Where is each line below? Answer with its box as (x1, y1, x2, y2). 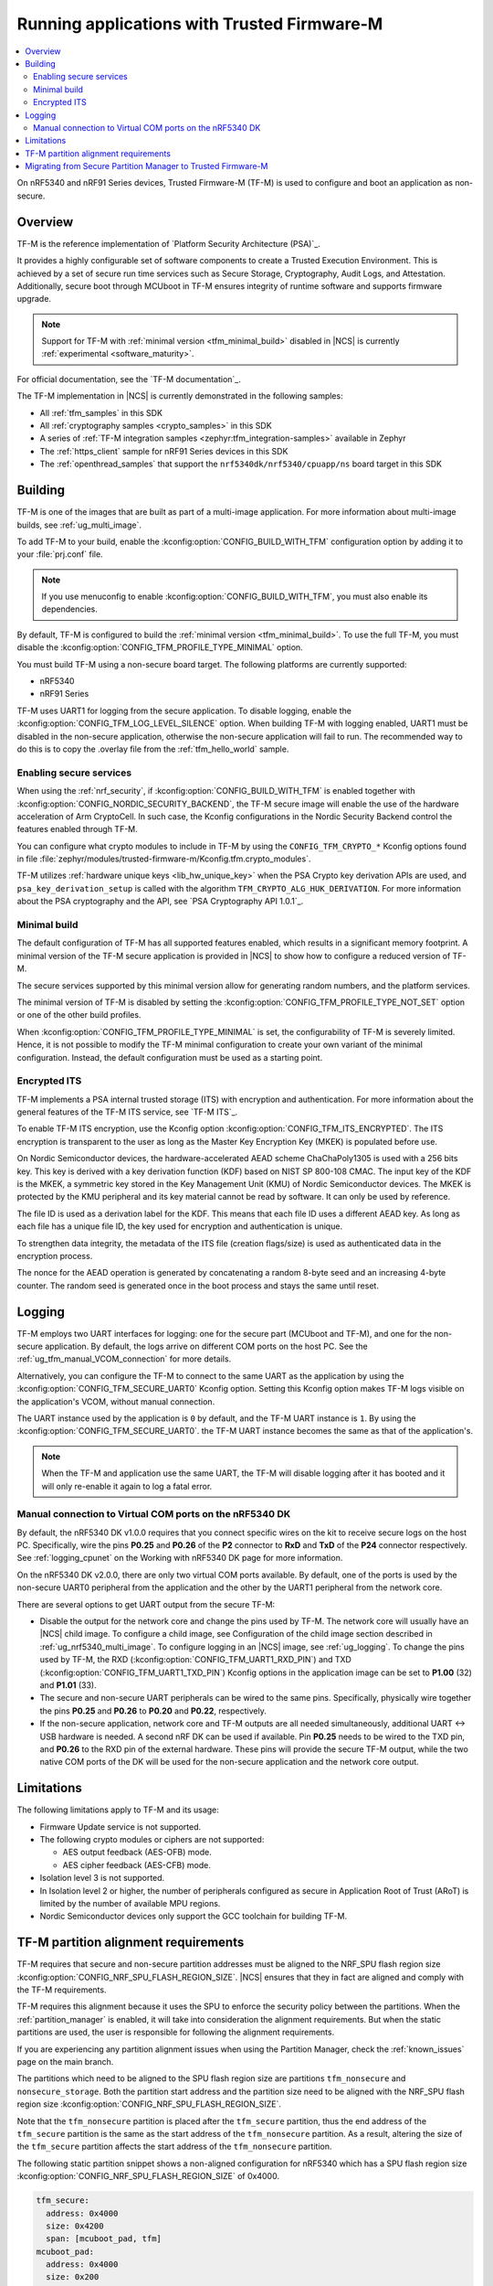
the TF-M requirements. (16, 1984, 107, 1995)
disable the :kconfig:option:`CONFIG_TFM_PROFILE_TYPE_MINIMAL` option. (16, 642, 303, 653)
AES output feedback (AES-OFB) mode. (62, 1847, 212, 1858)
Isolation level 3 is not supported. (39, 1873, 165, 1884)
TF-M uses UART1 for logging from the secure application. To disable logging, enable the (16, 705, 351, 716)
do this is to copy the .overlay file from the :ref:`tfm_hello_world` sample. (16, 743, 289, 754)
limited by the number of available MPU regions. (39, 1897, 221, 1908)
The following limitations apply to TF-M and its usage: (16, 1804, 219, 1815)
